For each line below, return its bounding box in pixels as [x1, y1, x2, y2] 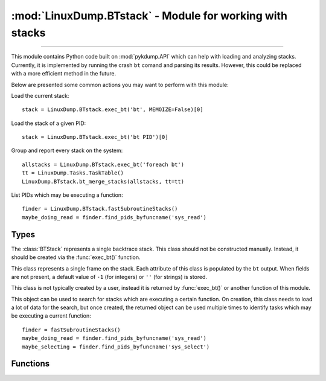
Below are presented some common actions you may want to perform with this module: [11, 81, 229, 88]
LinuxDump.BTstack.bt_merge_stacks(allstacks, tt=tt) [22, 178, 184, 185]
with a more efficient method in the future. [11, 70, 117, 77]
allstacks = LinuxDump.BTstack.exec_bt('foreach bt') [22, 161, 184, 168]
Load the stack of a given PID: [11, 120, 86, 127]
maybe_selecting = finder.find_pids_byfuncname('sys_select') [22, 343, 210, 350]
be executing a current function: [11, 312, 92, 319]
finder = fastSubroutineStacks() [22, 326, 121, 333]
